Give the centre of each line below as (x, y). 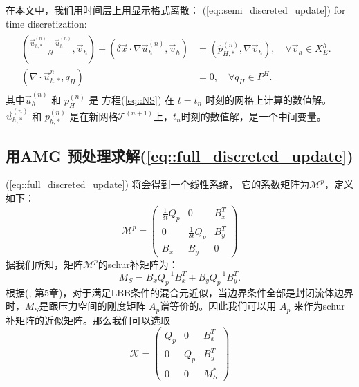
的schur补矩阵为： (138, 264)
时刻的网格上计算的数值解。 (268, 99)
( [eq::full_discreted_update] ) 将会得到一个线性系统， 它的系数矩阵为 (158, 184)
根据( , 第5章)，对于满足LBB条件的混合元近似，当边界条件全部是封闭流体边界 (180, 292)
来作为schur (319, 306)
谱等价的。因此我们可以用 (218, 306)
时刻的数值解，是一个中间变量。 (254, 116)
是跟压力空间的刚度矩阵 (92, 306)
